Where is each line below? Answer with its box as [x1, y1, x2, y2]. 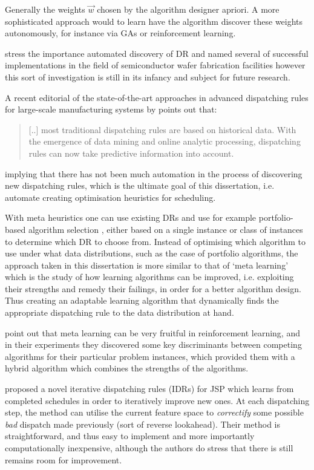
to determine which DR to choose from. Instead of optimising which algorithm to [5, 235, 306, 247]
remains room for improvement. [5, 453, 122, 466]
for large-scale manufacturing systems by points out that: [5, 103, 217, 116]
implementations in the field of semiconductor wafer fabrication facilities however [5, 59, 306, 71]
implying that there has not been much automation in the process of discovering [5, 167, 303, 180]
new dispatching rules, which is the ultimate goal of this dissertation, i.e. [5, 179, 275, 192]
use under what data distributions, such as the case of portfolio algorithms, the [5, 247, 298, 259]
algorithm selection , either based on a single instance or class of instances [28, 223, 303, 235]
